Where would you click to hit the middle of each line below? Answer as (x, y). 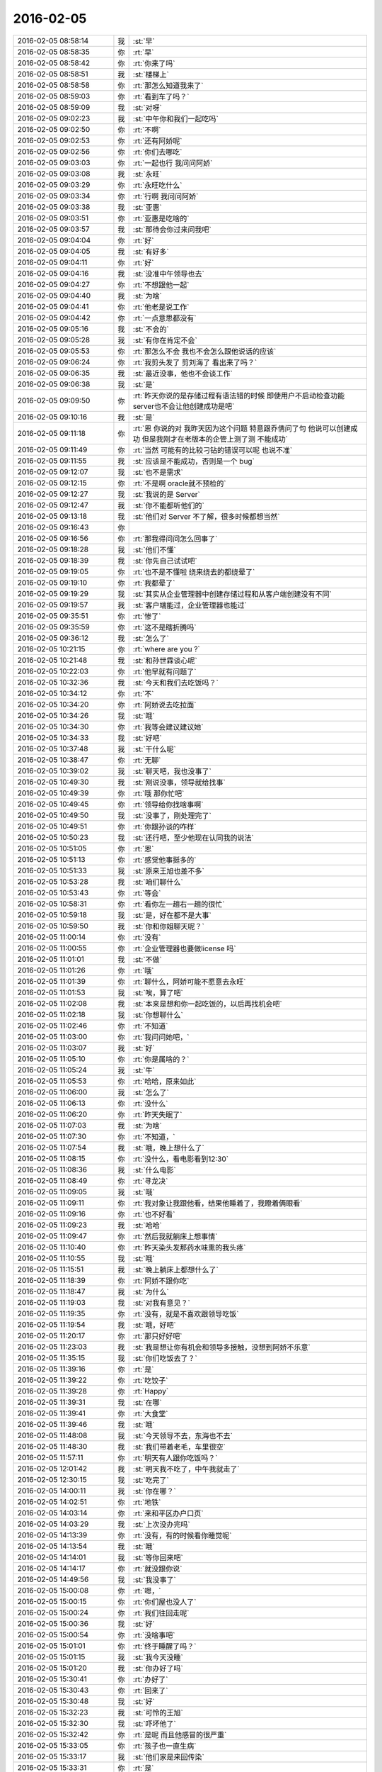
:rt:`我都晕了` (154, 583)
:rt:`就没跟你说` (157, 1569)
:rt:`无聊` (147, 760)
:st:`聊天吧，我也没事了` (172, 771)
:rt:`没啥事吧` (154, 1635)
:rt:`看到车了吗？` (161, 96)
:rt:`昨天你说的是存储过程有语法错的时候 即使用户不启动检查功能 (239, 396)
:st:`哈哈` (147, 1225)
